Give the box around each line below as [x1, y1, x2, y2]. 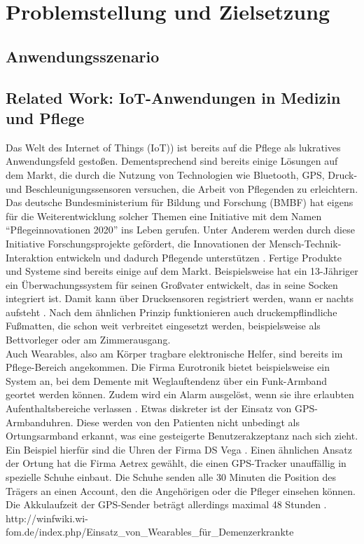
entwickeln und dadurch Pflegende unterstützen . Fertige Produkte [56, 250, 342, 264]
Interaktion [6, 250, 54, 264]
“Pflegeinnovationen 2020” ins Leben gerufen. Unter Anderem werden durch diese [6, 222, 355, 237]
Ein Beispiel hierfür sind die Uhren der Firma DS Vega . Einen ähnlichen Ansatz [6, 442, 352, 456]
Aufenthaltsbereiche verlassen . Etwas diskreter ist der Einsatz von [6, 401, 292, 416]
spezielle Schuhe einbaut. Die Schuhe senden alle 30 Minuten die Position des [6, 470, 337, 484]
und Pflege [6, 107, 85, 128]
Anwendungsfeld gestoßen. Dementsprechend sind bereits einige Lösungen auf [6, 154, 338, 168]
